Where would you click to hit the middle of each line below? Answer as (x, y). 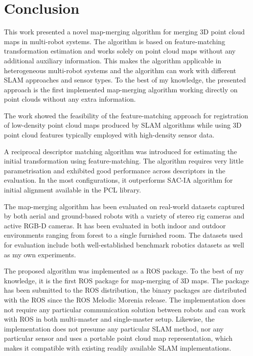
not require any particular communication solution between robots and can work (125, 309)
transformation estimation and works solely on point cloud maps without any (120, 51)
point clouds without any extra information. (70, 99)
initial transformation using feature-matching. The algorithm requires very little (124, 161)
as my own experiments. (40, 254)
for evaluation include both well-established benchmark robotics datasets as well (124, 245)
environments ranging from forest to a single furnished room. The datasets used (124, 235)
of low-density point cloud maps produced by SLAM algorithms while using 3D (123, 125)
